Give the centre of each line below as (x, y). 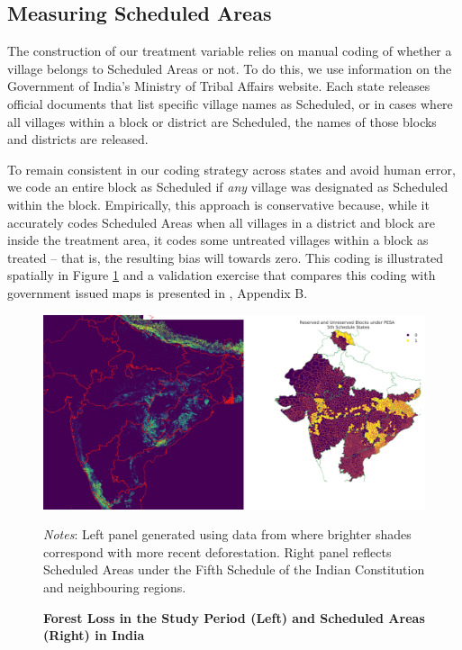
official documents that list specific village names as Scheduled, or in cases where (230, 103)
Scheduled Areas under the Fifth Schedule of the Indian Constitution (234, 569)
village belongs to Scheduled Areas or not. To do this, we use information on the (230, 68)
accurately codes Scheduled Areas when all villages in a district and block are (221, 222)
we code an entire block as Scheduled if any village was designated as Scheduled (228, 187)
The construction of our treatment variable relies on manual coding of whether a (230, 51)
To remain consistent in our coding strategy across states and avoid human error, (231, 169)
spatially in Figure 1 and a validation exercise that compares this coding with (222, 275)
